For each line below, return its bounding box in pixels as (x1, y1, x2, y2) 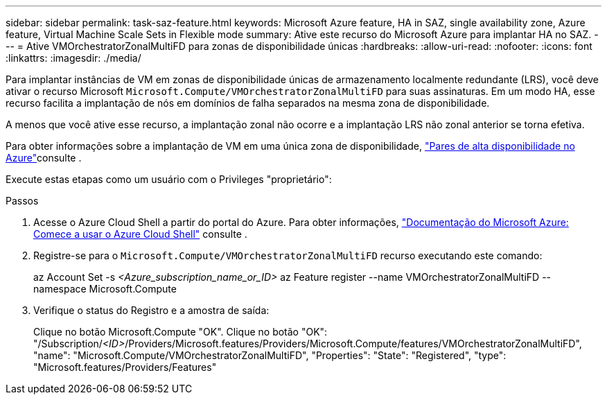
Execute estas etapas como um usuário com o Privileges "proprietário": (6, 173, 332, 185)
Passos (6, 195, 39, 207)
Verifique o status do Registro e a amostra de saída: (33, 304, 270, 316)
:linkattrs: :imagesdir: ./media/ (6, 52, 141, 64)
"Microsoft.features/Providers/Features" (33, 361, 217, 373)
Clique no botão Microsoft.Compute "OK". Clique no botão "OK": (33, 326, 328, 338)
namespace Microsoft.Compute (33, 283, 177, 295)
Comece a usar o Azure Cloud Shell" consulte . (33, 228, 247, 240)
